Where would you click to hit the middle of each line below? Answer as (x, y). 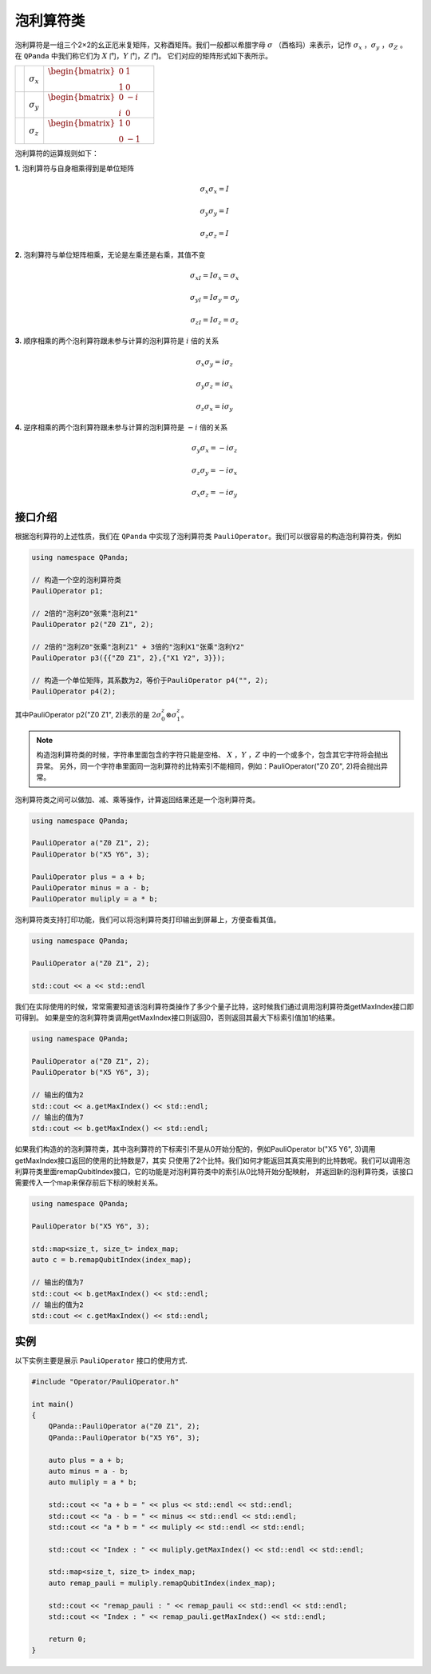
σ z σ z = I (214, 234)
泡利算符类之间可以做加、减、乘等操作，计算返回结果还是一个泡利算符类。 (137, 799)
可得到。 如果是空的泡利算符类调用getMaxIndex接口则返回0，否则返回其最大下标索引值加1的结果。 (177, 1018)
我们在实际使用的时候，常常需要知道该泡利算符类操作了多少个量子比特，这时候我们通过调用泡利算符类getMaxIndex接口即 (214, 1006)
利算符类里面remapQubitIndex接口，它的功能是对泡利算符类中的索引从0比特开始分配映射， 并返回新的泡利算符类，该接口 (214, 1172)
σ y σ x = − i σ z (215, 449)
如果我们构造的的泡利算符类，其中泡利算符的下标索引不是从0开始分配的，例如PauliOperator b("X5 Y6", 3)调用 (195, 1149)
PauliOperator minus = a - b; (91, 887)
